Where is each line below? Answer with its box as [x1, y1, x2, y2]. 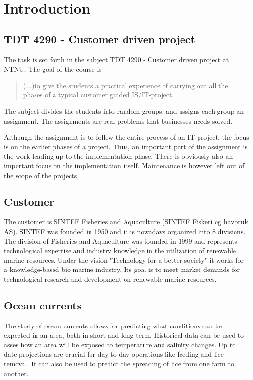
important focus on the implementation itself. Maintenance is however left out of [4, 160, 245, 170]
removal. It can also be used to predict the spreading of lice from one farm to [4, 359, 234, 369]
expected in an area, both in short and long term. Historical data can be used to [4, 330, 244, 340]
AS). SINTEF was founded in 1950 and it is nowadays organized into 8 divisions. [4, 226, 246, 236]
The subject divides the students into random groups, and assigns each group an [4, 106, 244, 116]
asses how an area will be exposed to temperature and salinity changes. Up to [4, 339, 236, 349]
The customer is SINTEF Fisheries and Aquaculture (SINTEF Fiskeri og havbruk [4, 217, 248, 227]
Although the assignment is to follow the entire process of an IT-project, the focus [4, 132, 249, 142]
